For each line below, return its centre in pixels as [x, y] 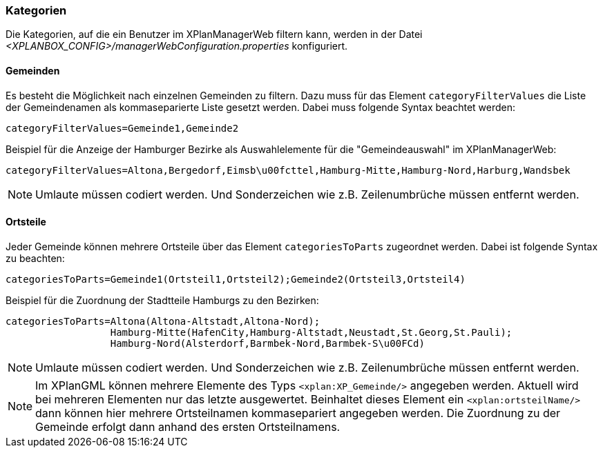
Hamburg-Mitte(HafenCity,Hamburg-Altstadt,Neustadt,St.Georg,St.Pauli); [311, 332]
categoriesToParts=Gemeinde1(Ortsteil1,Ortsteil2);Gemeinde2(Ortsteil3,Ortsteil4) [236, 279]
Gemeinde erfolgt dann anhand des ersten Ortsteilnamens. [188, 426]
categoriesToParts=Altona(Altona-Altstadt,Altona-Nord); [163, 321]
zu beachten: [35, 258]
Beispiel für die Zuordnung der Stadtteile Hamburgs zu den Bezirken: [162, 300]
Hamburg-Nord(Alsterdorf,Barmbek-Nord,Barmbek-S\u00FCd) [267, 343]
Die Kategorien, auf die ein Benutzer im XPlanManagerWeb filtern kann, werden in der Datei [214, 34]
